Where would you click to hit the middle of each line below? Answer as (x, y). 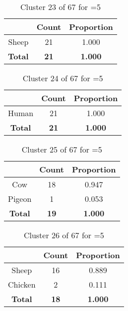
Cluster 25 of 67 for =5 (62, 149)
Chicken (22, 284)
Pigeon (20, 199)
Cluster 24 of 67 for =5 (63, 78)
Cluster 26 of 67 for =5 (64, 235)
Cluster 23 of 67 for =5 (60, 7)
